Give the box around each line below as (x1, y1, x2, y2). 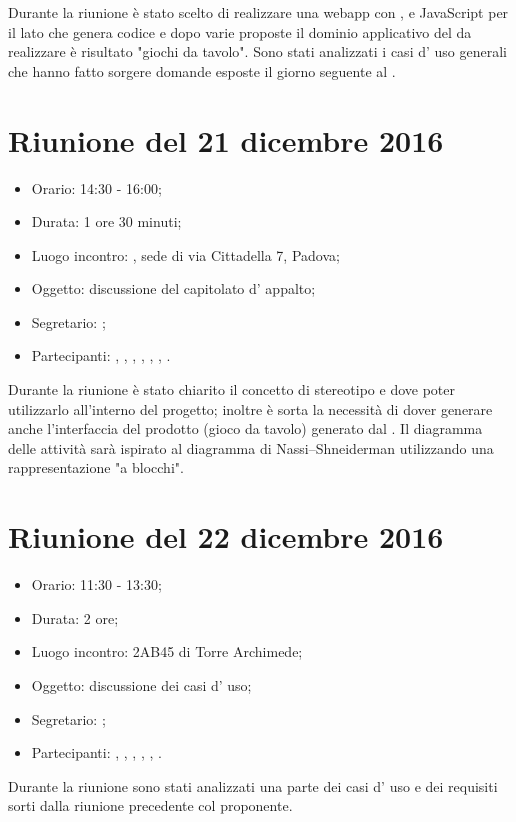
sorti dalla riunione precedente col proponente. (8, 795, 293, 816)
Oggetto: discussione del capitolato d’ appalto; (31, 278, 316, 299)
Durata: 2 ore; (31, 607, 119, 628)
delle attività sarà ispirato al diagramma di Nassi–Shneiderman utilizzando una (8, 437, 494, 458)
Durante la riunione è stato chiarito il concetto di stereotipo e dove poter (8, 379, 455, 400)
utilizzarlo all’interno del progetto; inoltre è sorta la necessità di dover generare (8, 398, 493, 419)
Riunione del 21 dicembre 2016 (8, 119, 444, 160)
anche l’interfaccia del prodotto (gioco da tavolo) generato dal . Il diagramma (8, 418, 483, 439)
